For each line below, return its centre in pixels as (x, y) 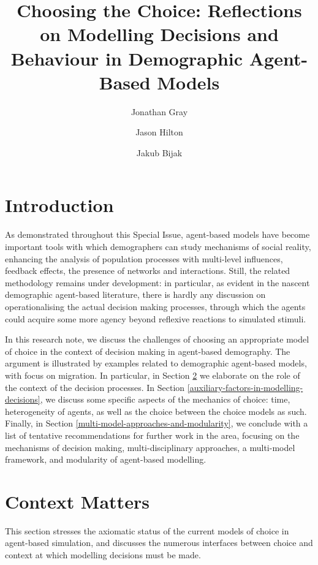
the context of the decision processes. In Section (95, 387)
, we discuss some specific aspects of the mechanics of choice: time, (165, 399)
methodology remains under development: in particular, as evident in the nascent (157, 282)
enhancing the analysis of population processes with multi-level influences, (144, 258)
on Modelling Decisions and (159, 34)
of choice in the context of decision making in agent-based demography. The (148, 351)
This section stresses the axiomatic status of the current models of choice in (147, 530)
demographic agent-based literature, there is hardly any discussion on (135, 294)
